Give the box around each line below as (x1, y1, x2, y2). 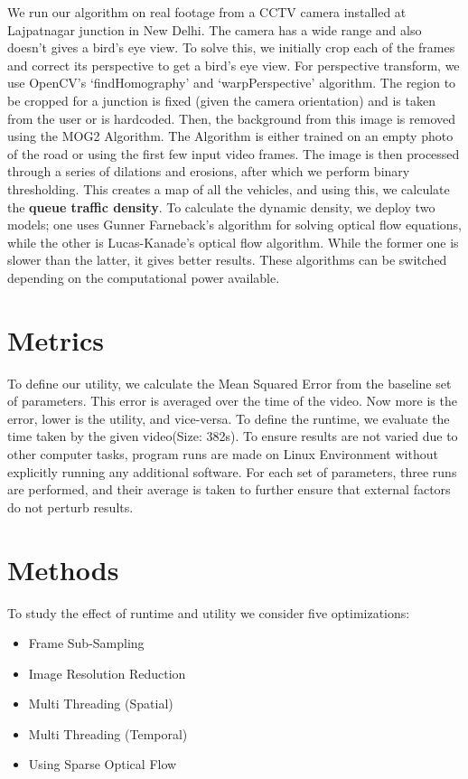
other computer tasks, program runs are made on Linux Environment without (7, 445, 438, 463)
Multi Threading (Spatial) (28, 694, 173, 713)
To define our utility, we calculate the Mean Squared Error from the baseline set (7, 373, 452, 392)
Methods (7, 550, 119, 587)
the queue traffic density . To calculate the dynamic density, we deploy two (7, 197, 435, 216)
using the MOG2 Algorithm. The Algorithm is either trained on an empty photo (7, 127, 454, 145)
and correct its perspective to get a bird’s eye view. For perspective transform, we (7, 55, 460, 74)
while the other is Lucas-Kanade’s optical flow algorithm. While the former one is (7, 232, 459, 251)
